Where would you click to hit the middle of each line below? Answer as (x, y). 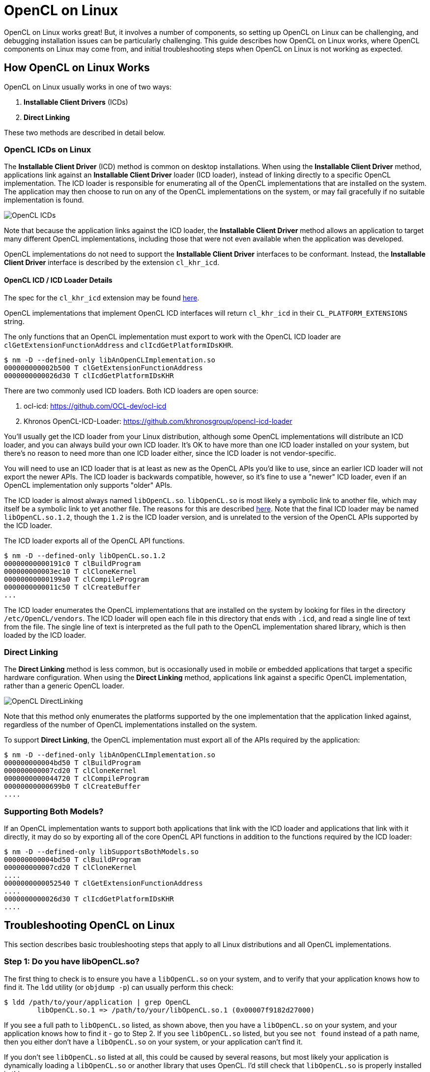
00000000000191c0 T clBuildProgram (72, 563)
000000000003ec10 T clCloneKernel (70, 571)
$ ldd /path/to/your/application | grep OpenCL (97, 1002)
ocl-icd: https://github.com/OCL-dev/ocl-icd (95, 406)
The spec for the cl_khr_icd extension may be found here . (102, 298)
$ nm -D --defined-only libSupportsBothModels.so (101, 852)
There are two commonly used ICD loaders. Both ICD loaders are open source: (131, 390)
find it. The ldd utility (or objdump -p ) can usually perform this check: (119, 987)
